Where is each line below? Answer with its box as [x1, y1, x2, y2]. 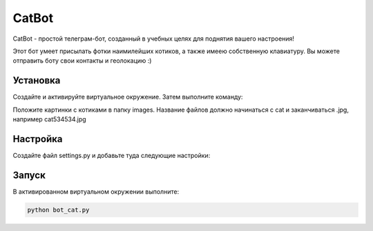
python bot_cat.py [27, 205, 90, 214]
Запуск [12, 169, 46, 181]
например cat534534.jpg [12, 115, 86, 123]
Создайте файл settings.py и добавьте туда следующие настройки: [12, 151, 211, 159]
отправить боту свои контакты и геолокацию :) [12, 57, 152, 65]
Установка [12, 74, 61, 86]
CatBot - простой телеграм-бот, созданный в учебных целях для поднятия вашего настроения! [12, 34, 295, 43]
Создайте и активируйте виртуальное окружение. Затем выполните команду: [12, 93, 243, 101]
